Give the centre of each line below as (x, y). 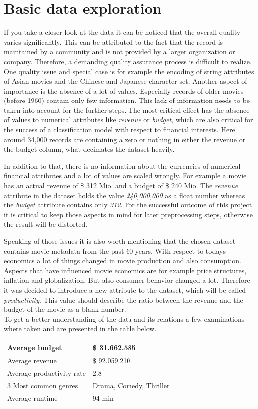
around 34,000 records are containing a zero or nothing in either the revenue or (125, 139)
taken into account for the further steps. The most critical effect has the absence (127, 110)
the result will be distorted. (46, 224)
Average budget (35, 348)
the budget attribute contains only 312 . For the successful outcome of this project (128, 205)
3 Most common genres (43, 385)
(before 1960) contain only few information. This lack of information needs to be (127, 100)
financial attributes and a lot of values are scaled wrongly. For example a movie (125, 175)
